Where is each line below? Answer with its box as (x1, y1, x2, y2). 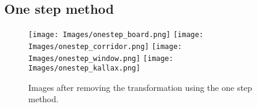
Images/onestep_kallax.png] (28, 64, 141, 73)
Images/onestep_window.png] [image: (28, 54, 173, 63)
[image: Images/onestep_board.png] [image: (28, 30, 204, 39)
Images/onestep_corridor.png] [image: (28, 42, 182, 51)
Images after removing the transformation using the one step (28, 81, 252, 93)
